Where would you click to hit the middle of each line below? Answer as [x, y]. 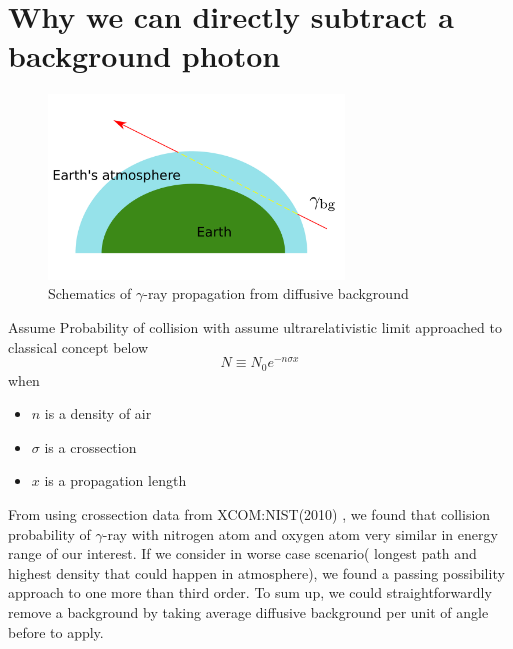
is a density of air [98, 413]
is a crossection [90, 446]
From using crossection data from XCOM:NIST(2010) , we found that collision [249, 514]
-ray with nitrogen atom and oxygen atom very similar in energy [300, 533]
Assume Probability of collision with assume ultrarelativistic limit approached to [255, 326]
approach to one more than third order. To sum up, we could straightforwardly [250, 592]
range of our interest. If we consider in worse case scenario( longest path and [242, 553]
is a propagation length [115, 480]
